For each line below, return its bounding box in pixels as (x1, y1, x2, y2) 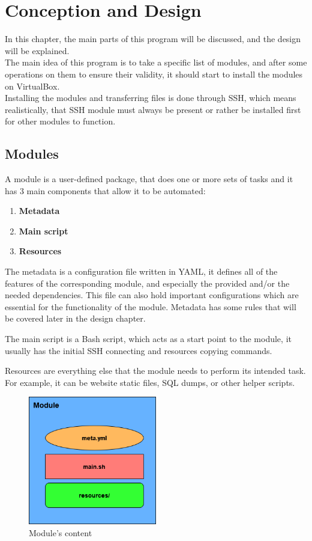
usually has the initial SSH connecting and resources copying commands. (5, 344, 272, 356)
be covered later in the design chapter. (5, 312, 146, 325)
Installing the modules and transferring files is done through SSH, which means (5, 91, 296, 104)
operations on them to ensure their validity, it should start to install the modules (5, 67, 303, 80)
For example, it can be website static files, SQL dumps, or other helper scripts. (5, 376, 295, 388)
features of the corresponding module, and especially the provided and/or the (5, 277, 290, 289)
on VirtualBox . (5, 79, 60, 92)
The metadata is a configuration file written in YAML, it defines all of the (5, 265, 278, 278)
